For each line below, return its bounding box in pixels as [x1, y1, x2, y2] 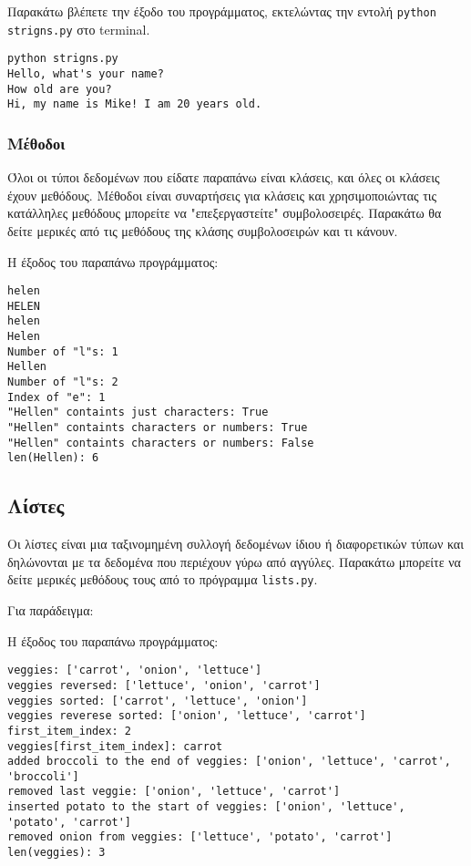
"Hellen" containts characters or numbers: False [7, 436, 314, 449]
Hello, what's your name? [7, 67, 164, 80]
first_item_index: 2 [7, 724, 132, 737]
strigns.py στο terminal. [7, 19, 150, 38]
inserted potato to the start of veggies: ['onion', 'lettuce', [7, 800, 405, 814]
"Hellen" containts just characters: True [7, 406, 269, 419]
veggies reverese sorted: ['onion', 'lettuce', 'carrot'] [7, 709, 366, 723]
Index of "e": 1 [7, 390, 106, 404]
